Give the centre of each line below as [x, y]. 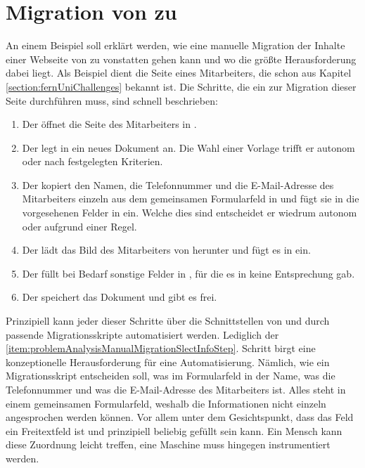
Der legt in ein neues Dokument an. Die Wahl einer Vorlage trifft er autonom [188, 147]
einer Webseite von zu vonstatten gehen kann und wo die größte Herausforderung [181, 59]
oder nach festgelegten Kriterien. [92, 161]
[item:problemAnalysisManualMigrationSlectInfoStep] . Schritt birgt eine [161, 348]
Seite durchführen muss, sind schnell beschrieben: [112, 100]
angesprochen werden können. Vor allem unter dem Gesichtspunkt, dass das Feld [180, 417]
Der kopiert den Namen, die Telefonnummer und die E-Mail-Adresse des [178, 184]
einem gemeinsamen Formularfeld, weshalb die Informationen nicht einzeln [166, 403]
